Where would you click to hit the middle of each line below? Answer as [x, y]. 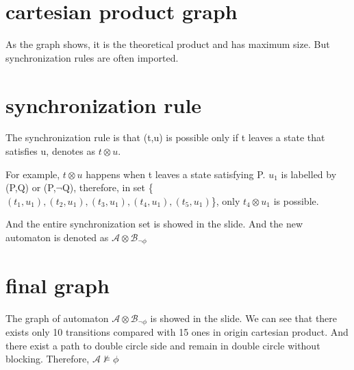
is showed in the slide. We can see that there [244, 318]
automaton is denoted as [57, 237]
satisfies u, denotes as [51, 151]
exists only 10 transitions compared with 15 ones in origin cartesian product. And [177, 332]
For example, [33, 174]
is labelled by [309, 174]
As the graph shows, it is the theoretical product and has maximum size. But [168, 44]
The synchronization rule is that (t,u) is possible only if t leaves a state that [165, 137]
